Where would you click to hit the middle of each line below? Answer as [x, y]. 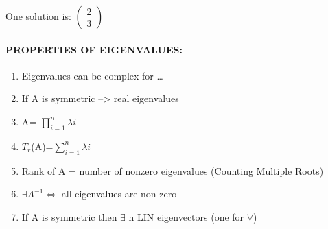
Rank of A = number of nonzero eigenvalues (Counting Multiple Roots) [173, 170]
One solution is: [38, 16]
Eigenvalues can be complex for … [92, 75]
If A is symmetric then [69, 216]
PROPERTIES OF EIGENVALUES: [94, 49]
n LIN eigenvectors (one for [186, 216]
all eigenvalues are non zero [119, 194]
